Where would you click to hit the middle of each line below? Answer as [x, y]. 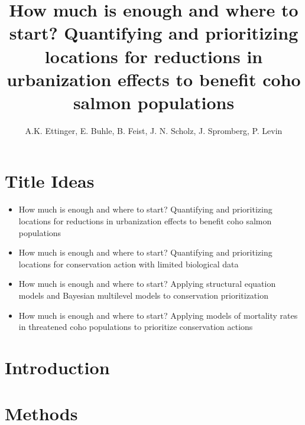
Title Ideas [50, 181]
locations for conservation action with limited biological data [129, 264]
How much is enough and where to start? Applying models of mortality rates [158, 315]
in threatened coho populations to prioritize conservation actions [136, 327]
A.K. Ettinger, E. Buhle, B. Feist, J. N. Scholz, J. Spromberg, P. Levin [154, 130]
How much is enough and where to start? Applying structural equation [147, 284]
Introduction [57, 367]
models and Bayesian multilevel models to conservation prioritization [143, 295]
